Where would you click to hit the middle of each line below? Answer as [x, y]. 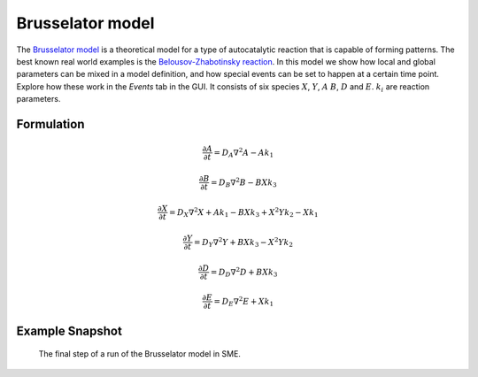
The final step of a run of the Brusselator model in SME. [139, 354]
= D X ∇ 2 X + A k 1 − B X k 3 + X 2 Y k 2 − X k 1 [243, 212]
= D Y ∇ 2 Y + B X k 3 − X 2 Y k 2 [243, 242]
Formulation [50, 124]
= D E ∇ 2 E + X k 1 [244, 302]
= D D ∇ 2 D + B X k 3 [244, 272]
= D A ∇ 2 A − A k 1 [244, 153]
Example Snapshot [69, 331]
